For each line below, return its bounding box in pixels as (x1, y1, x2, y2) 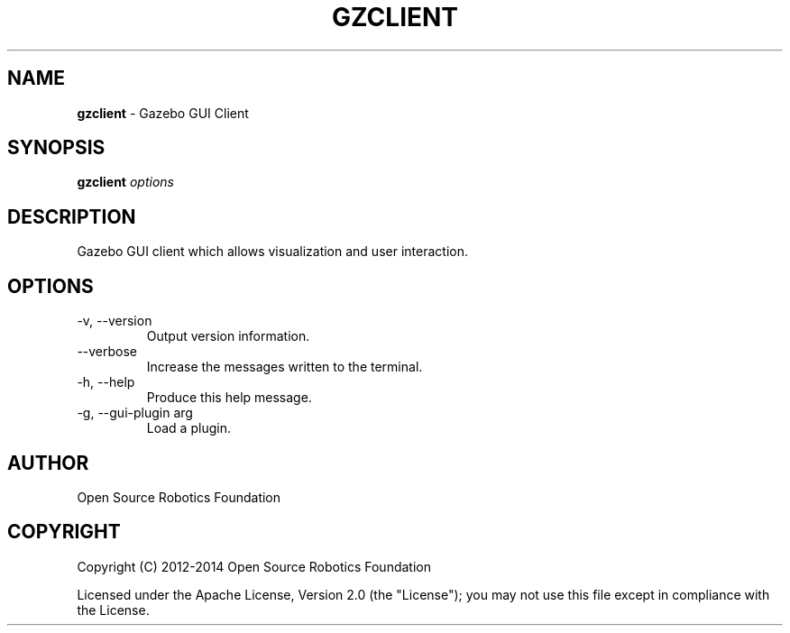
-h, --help (77, 374, 135, 390)
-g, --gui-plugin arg (77, 405, 193, 421)
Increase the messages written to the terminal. (146, 359, 423, 375)
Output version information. (146, 328, 310, 344)
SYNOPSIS (7, 136, 106, 160)
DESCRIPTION (7, 205, 136, 228)
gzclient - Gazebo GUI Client (77, 105, 249, 121)
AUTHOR (7, 451, 89, 474)
